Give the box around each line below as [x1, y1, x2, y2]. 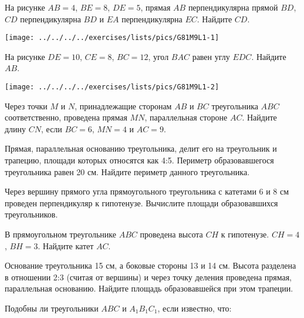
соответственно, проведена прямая [5, 111, 127, 123]
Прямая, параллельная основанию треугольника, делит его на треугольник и [5, 142, 277, 155]
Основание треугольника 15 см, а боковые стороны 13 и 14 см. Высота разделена [5, 259, 296, 272]
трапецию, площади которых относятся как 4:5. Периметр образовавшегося [5, 154, 274, 166]
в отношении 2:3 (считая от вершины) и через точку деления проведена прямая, [5, 270, 292, 283]
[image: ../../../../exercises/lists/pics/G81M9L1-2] [5, 83, 219, 92]
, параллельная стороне [144, 111, 228, 123]
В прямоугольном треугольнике [5, 228, 116, 240]
